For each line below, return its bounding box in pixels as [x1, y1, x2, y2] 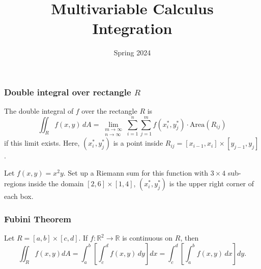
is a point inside [113, 138, 163, 148]
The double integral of [4, 106, 74, 116]
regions [4, 178, 26, 189]
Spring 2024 [113, 47, 151, 58]
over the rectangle [81, 106, 137, 116]
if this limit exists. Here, [4, 138, 80, 148]
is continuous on [122, 232, 173, 243]
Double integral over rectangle [4, 85, 131, 98]
